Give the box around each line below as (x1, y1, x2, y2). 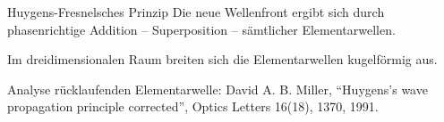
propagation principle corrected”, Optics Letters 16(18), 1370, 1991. (7, 97, 379, 116)
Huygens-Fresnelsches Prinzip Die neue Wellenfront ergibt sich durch (7, 3, 385, 20)
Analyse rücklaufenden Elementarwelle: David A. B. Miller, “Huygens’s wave (7, 79, 428, 98)
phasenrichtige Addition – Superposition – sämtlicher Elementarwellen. (7, 20, 396, 38)
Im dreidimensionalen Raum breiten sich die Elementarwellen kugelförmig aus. (7, 50, 438, 69)
